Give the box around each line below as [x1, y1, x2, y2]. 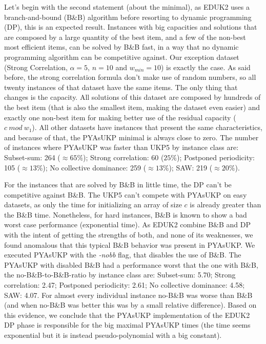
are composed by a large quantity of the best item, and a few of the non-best [4, 31, 246, 42]
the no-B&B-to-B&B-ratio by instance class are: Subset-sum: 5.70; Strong [4, 269, 236, 280]
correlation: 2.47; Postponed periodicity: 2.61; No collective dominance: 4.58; [4, 279, 245, 290]
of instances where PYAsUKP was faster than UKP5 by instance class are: [4, 142, 239, 153]
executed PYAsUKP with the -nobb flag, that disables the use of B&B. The [4, 249, 241, 260]
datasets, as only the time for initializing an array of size [4, 199, 182, 210]
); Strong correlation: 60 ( [83, 152, 164, 162]
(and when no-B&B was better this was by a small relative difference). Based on [4, 299, 257, 310]
